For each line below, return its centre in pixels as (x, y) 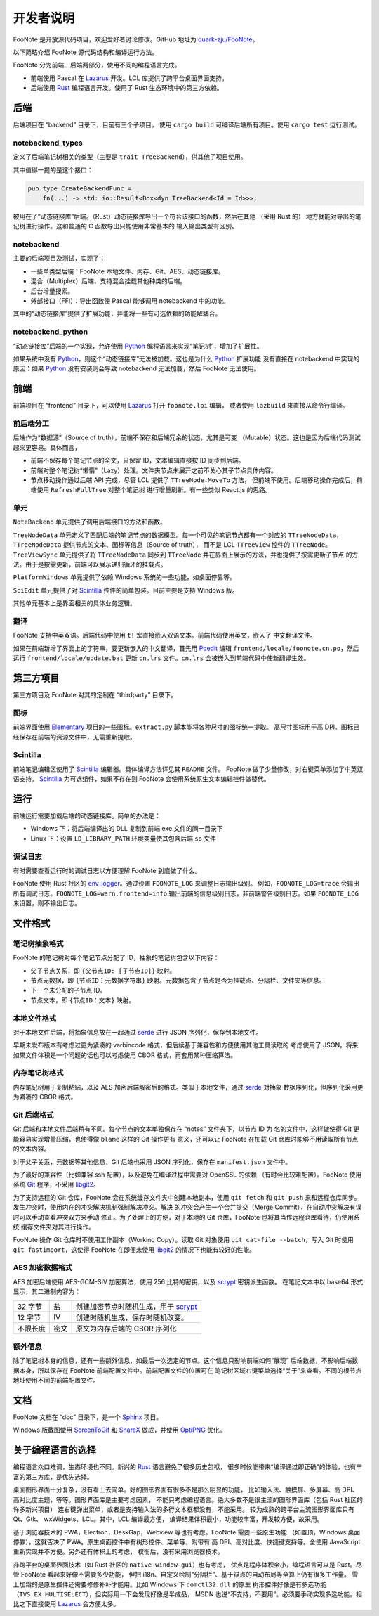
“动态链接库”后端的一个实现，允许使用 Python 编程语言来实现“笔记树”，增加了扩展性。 (138, 346)
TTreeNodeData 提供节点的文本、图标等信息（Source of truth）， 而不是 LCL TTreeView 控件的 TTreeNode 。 (172, 545)
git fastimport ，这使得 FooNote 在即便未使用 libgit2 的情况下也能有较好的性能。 (134, 1249)
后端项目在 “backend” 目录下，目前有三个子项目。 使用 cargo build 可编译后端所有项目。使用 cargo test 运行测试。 (187, 125)
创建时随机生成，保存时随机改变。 (132, 1317)
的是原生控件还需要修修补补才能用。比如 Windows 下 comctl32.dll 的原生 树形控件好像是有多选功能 (179, 1584)
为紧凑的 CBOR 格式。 (45, 1097)
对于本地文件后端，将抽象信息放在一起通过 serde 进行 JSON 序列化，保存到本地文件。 (138, 1032)
